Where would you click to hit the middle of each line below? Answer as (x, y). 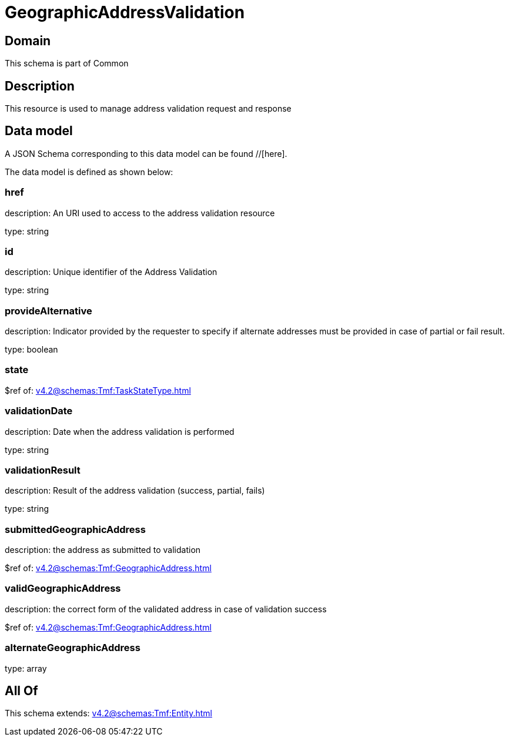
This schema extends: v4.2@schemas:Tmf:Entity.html (108, 713)
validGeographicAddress (63, 589)
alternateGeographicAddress (73, 648)
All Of (21, 691)
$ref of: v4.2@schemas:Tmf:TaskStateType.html (98, 390)
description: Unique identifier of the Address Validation (111, 272)
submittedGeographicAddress (75, 529)
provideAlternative (48, 311)
